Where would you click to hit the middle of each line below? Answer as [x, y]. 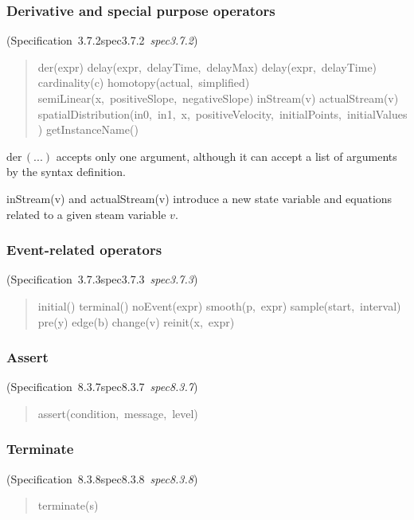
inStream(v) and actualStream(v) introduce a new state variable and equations [199, 198]
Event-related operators [84, 250]
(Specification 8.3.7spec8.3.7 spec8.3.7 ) [102, 387]
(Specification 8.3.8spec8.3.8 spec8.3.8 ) [102, 478]
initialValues [377, 113]
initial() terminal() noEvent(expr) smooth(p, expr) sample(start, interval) [219, 305]
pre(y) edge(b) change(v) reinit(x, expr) [136, 321]
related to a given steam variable [86, 214]
